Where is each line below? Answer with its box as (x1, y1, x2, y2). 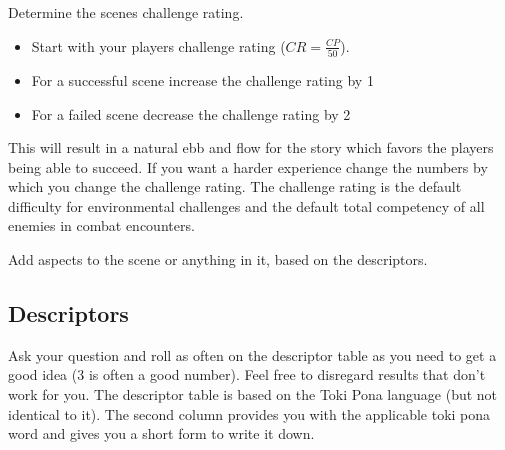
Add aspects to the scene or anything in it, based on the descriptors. (8, 249, 428, 270)
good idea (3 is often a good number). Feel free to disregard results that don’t (8, 364, 486, 385)
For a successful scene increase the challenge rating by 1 (31, 69, 374, 90)
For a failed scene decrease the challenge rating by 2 (31, 103, 351, 124)
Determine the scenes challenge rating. (8, 2, 244, 22)
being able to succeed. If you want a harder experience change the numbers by (8, 156, 488, 177)
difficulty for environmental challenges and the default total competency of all (8, 195, 485, 216)
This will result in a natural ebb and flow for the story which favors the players (8, 137, 494, 158)
